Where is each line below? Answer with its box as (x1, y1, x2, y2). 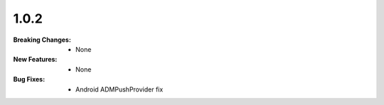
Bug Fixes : (13, 75, 46, 84)
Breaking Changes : (13, 35, 71, 44)
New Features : (13, 55, 58, 64)
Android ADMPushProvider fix (75, 85, 164, 94)
